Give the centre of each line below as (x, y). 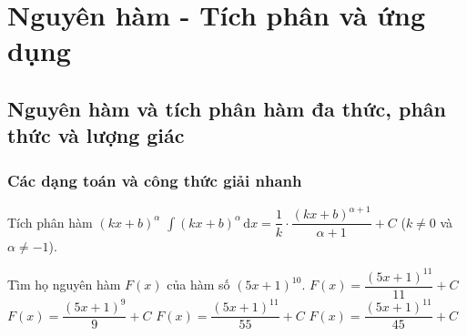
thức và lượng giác (96, 135)
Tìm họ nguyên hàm (64, 285)
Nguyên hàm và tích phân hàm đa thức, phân (227, 108)
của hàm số (198, 285)
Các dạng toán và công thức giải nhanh (155, 180)
